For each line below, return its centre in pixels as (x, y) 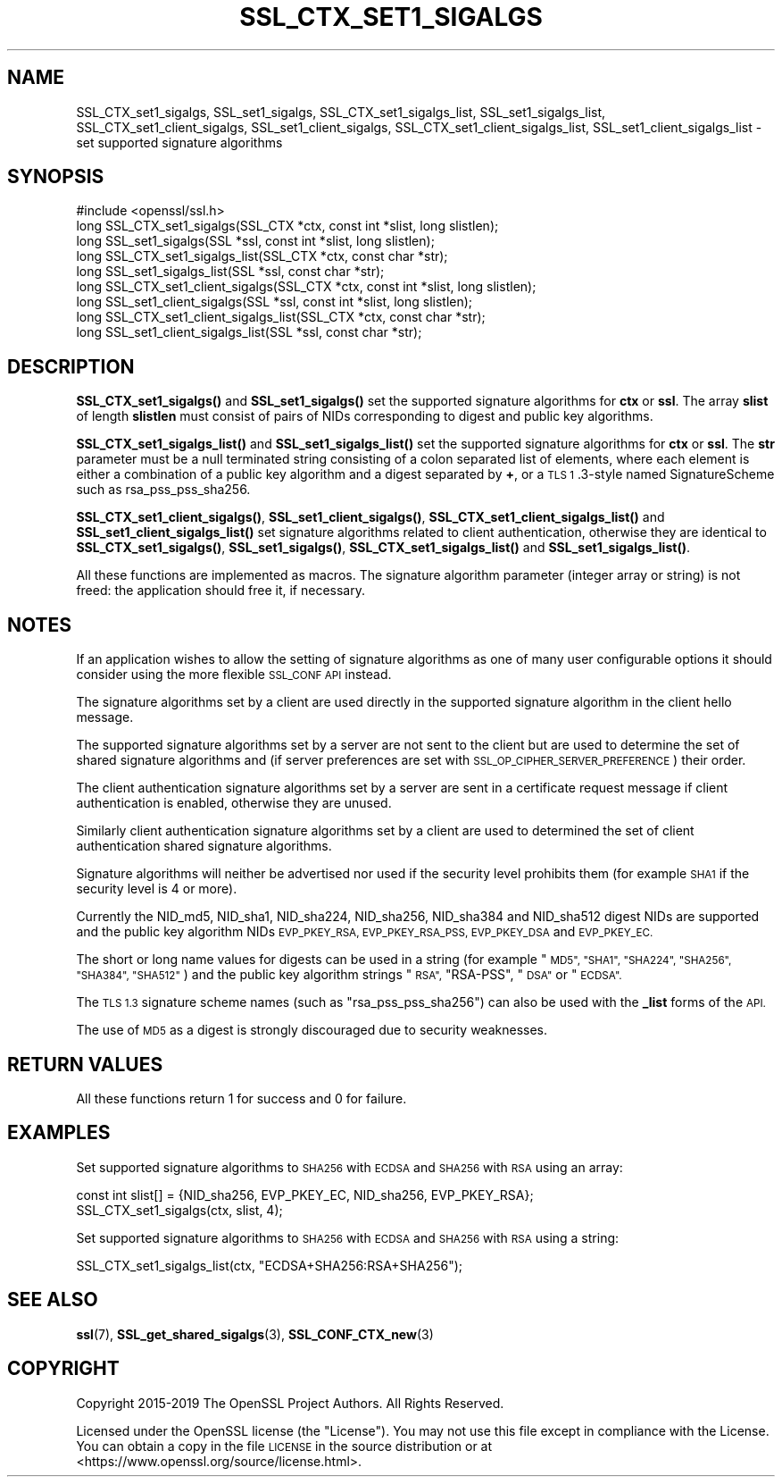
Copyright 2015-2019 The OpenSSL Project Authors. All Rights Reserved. (290, 1403)
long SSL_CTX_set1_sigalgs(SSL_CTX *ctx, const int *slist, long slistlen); (287, 226)
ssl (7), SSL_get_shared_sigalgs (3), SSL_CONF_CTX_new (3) (255, 1334)
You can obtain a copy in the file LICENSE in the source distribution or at (284, 1446)
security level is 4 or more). (157, 889)
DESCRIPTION (71, 366)
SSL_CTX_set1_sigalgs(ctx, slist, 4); (179, 1210)
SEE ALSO (53, 1300)
